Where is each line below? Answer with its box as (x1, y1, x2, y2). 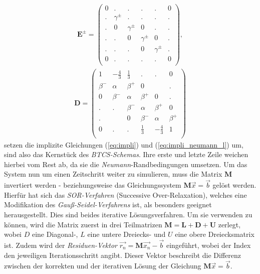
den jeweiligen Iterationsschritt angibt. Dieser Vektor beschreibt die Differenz (4, 249, 241, 260)
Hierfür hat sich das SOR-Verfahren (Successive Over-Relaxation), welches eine (4, 189, 247, 200)
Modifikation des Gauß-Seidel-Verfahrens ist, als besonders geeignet (4, 199, 212, 210)
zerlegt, (218, 219, 241, 229)
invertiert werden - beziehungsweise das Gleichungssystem (4, 180, 181, 190)
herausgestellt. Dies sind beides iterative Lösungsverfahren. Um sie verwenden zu (4, 209, 252, 219)
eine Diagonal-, (32, 229, 78, 239)
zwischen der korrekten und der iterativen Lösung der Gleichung (4, 260, 201, 271)
